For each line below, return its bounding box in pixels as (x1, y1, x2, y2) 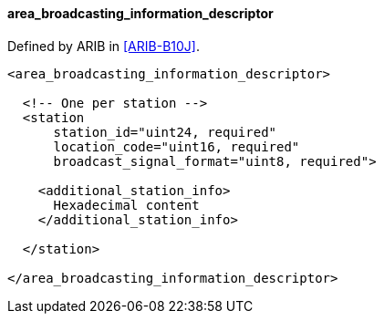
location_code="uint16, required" (53, 139, 300, 154)
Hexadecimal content (53, 197, 200, 212)
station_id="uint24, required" (53, 124, 277, 140)
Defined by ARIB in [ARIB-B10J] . (7, 37, 200, 54)
